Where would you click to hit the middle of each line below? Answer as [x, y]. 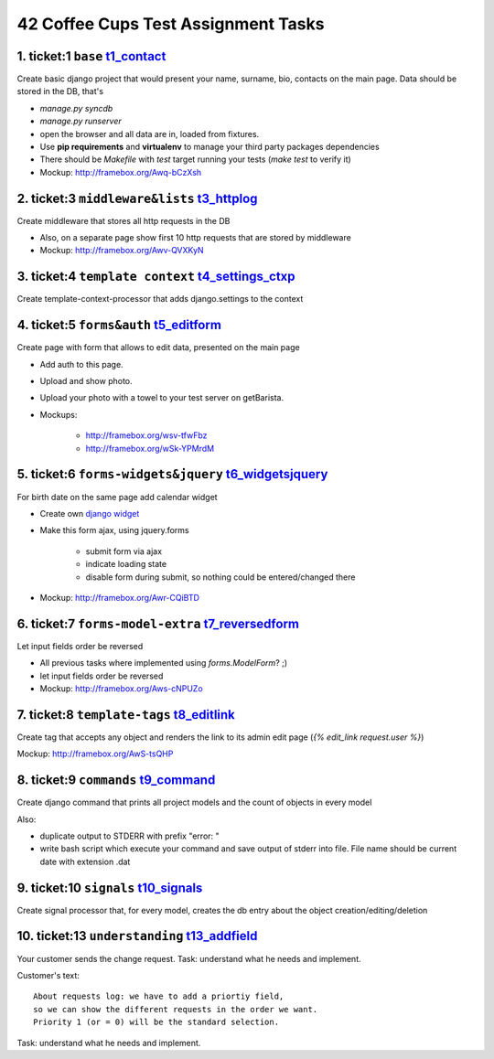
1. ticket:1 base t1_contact [91, 56]
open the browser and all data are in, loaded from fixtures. [150, 134]
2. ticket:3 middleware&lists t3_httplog [137, 198]
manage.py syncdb [76, 108]
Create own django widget [90, 513]
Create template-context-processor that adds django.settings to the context [160, 299]
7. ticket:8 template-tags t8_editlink [126, 715]
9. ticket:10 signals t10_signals [110, 888]
